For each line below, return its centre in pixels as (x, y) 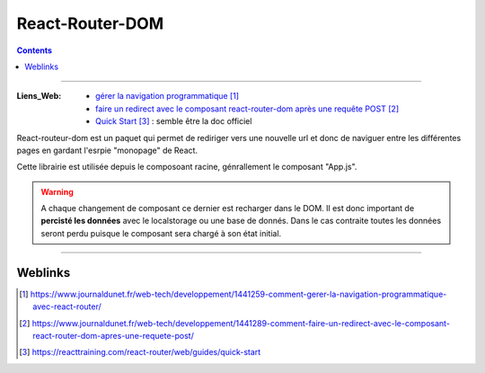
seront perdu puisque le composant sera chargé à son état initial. (161, 233)
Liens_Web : (39, 96)
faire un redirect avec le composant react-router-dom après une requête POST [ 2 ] (247, 109)
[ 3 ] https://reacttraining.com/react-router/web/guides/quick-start (140, 352)
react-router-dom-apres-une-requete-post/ (114, 335)
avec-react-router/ (67, 306)
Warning (57, 191)
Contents (35, 50)
